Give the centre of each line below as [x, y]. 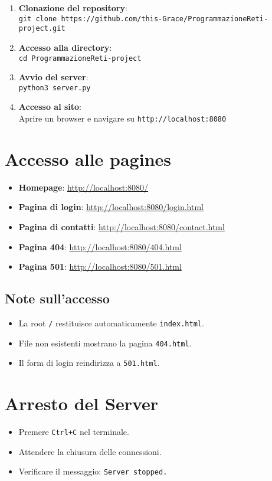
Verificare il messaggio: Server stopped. [93, 471]
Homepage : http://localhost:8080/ [83, 187]
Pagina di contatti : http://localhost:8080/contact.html [122, 226]
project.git [42, 29]
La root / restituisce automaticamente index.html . [111, 323]
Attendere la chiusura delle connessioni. [90, 451]
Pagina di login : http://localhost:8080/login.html [111, 207]
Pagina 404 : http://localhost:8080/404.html [100, 246]
